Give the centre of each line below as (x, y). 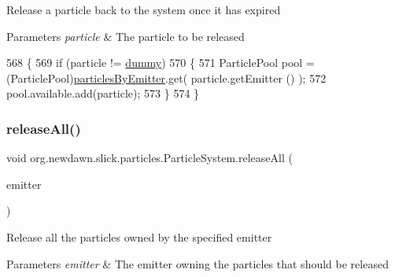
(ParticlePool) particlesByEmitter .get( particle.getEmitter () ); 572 (166, 78)
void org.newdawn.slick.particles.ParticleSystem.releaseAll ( (150, 158)
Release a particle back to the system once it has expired (144, 9)
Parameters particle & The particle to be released (126, 36)
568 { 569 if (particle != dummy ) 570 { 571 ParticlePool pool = (161, 63)
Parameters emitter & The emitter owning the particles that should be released (197, 263)
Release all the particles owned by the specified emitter (139, 236)
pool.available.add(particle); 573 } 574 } (103, 93)
